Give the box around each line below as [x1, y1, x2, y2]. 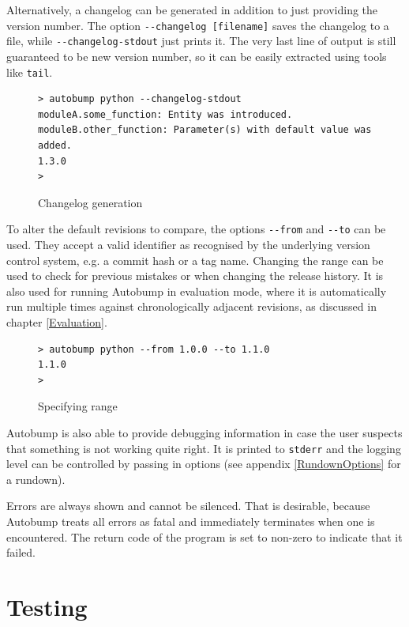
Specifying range [38, 398, 118, 414]
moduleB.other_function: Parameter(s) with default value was [38, 124, 372, 136]
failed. [6, 544, 36, 561]
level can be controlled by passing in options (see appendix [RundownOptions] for [6, 455, 401, 472]
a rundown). [6, 470, 66, 487]
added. [38, 139, 72, 151]
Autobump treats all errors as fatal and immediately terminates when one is [6, 512, 375, 529]
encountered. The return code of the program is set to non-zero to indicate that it [6, 528, 403, 545]
